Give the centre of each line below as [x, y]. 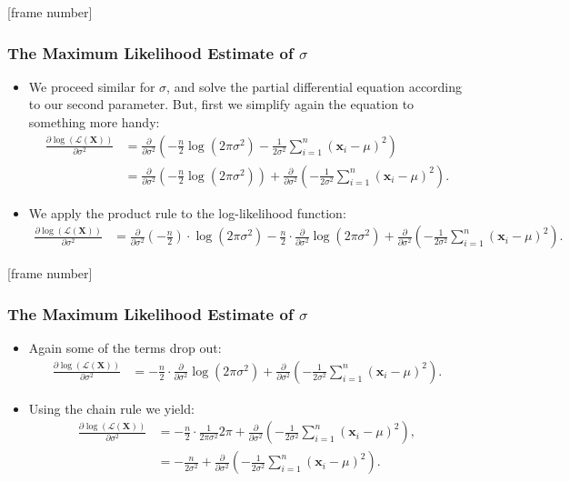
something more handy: [94, 122]
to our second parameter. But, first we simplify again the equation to [221, 104]
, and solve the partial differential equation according [315, 86]
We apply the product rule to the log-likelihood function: [187, 212]
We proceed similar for [92, 86]
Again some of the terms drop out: [125, 348]
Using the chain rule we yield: [111, 408]
